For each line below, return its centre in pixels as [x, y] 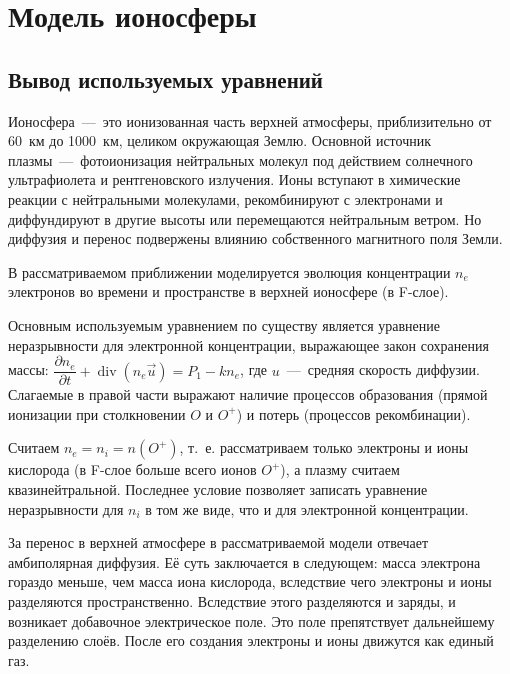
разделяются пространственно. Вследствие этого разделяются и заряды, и [232, 600]
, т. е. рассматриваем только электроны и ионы [324, 447]
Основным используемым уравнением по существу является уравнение [224, 324]
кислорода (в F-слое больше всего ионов [132, 469]
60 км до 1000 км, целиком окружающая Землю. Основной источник [219, 140]
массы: [28, 369]
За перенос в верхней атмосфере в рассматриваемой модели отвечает [218, 542]
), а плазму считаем [340, 469]
